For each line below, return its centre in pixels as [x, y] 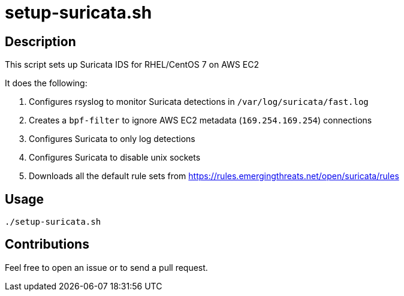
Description [40, 41]
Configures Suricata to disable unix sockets [115, 158]
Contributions [47, 244]
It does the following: [46, 83]
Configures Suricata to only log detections [112, 139]
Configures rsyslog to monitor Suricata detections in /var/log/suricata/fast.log [199, 102]
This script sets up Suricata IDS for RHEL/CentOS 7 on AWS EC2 [132, 65]
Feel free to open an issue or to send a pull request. [106, 267]
